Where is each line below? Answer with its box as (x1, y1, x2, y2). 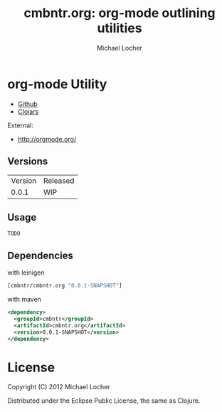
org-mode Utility (7, 76, 107, 92)
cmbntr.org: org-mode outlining (23, 5, 216, 21)
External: (7, 121, 33, 130)
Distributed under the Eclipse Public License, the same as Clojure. (7, 396, 201, 405)
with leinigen (7, 268, 45, 277)
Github (17, 100, 38, 108)
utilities (97, 20, 142, 36)
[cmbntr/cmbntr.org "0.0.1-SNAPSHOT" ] (7, 282, 122, 290)
